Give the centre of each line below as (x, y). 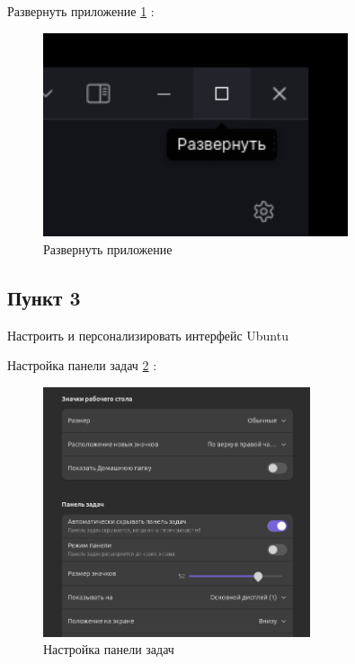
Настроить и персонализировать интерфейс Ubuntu (148, 335)
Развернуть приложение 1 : (81, 11)
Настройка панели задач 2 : (82, 365)
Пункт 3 (44, 297)
